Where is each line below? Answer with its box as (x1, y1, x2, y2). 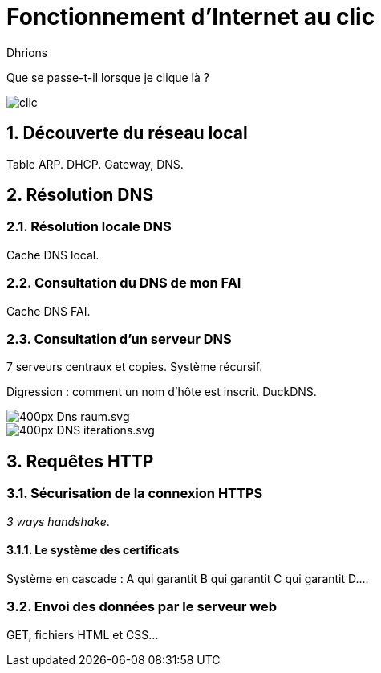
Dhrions (6, 45, 48, 59)
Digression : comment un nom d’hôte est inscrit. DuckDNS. (6, 385, 317, 399)
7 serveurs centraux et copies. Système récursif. (6, 360, 263, 374)
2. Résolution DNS (6, 185, 154, 206)
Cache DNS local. (6, 247, 99, 262)
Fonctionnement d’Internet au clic (6, 3, 375, 31)
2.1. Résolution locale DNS (6, 218, 172, 235)
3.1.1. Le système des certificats (6, 543, 180, 557)
